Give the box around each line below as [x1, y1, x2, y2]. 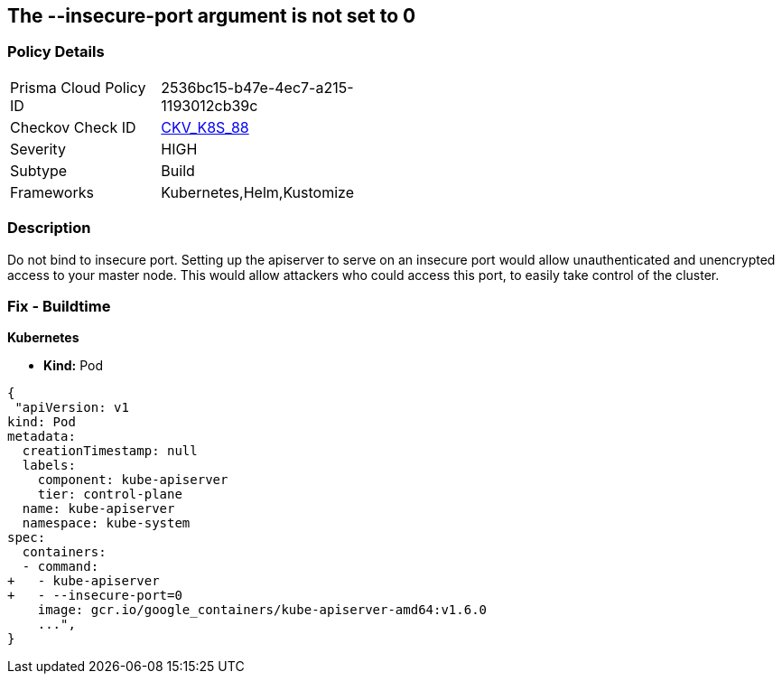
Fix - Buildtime [7, 296, 111, 315]
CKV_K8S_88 [161, 117, 249, 136]
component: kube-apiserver [37, 472, 228, 488]
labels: [22, 458, 76, 473]
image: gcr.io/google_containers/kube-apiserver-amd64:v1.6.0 [37, 602, 488, 618]
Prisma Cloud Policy [10, 78, 146, 97]
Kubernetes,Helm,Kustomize [161, 182, 354, 201]
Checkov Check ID [10, 117, 136, 136]
